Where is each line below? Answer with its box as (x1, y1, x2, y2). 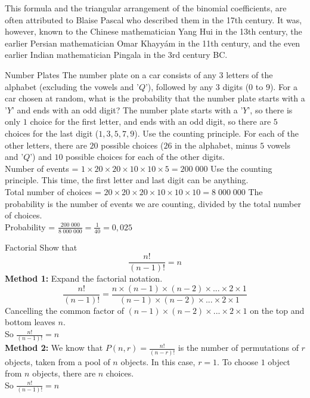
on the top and (250, 304, 305, 316)
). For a (269, 80, 298, 92)
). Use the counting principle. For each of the (134, 127, 299, 139)
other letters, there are (5, 138, 87, 151)
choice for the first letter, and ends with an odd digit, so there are (30, 115, 271, 128)
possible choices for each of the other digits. (66, 150, 225, 163)
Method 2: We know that (5, 341, 103, 354)
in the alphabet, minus (175, 138, 258, 151)
